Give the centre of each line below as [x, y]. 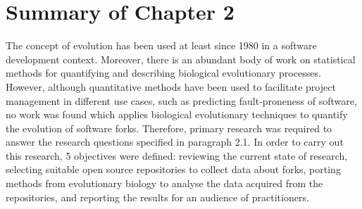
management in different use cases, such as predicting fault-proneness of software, [181, 100]
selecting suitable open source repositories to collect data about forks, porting [173, 169]
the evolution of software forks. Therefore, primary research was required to [169, 128]
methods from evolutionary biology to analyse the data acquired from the [164, 183]
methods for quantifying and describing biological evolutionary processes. [163, 73]
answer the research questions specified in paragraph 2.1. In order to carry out [175, 142]
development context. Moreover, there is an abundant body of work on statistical [181, 59]
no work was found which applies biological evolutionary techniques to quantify [177, 114]
